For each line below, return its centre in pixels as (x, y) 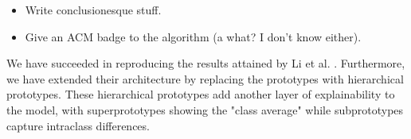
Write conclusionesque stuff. (93, 10)
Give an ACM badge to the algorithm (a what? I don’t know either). (193, 36)
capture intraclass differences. (78, 125)
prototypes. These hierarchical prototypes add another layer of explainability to (201, 94)
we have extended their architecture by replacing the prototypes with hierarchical (205, 78)
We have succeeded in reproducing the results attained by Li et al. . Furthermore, (206, 63)
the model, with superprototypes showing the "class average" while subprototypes (205, 109)
